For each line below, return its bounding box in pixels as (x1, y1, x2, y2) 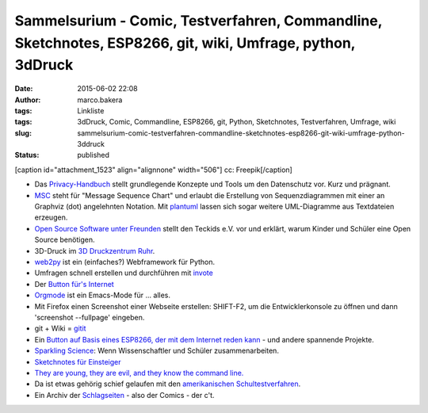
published (77, 151, 110, 160)
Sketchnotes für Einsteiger (34, 357, 121, 366)
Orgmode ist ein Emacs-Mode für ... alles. (34, 290, 170, 300)
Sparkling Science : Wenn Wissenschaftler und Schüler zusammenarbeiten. (34, 346, 279, 356)
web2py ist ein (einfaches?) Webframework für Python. (34, 258, 216, 266)
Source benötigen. (34, 235, 95, 245)
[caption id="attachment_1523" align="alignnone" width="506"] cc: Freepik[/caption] (14, 165, 292, 174)
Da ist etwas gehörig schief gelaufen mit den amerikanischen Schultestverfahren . (34, 379, 301, 388)
